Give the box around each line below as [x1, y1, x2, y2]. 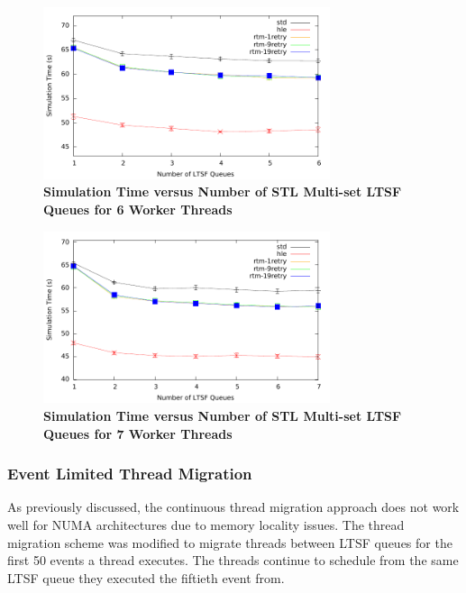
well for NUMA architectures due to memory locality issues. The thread [7, 515, 405, 534]
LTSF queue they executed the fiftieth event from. [7, 568, 285, 587]
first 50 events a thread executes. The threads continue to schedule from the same [7, 551, 459, 570]
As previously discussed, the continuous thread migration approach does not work [7, 497, 460, 516]
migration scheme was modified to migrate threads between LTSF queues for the [7, 533, 452, 552]
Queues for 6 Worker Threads [43, 199, 233, 218]
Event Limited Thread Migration [7, 462, 252, 485]
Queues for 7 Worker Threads [43, 424, 233, 442]
